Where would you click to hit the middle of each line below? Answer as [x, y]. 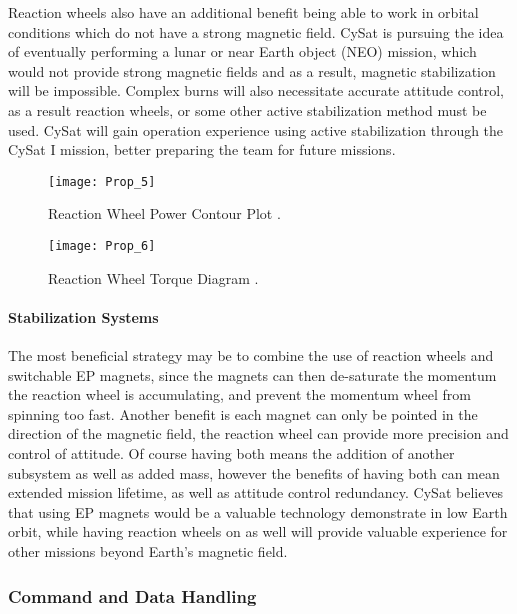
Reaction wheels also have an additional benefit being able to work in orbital [243, 12]
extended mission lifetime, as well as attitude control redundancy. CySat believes [256, 492]
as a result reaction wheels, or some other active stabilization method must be [247, 109]
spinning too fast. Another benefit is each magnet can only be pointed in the [243, 413]
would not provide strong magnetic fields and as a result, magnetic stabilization [252, 70]
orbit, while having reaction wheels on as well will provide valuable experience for [258, 531]
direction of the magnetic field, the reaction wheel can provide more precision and [258, 433]
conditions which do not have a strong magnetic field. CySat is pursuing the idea [256, 31]
